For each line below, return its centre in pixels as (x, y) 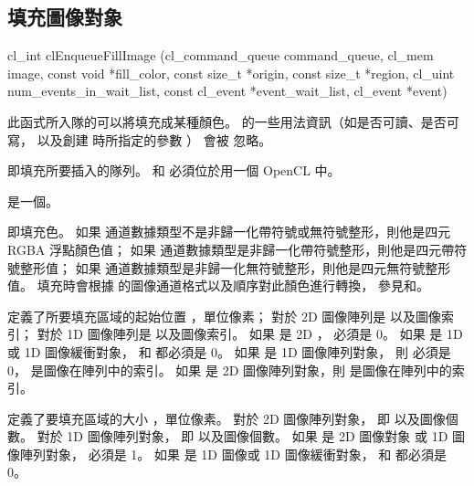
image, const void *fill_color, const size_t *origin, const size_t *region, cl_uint (231, 73)
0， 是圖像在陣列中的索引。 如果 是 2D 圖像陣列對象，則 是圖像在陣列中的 (230, 370)
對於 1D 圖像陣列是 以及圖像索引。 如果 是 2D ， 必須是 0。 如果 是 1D (250, 334)
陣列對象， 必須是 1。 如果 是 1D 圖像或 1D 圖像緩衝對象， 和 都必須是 (233, 454)
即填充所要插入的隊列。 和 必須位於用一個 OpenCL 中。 (174, 170)
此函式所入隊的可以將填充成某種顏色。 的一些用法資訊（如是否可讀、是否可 (233, 121)
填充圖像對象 (65, 17)
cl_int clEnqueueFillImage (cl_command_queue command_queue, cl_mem (221, 55)
